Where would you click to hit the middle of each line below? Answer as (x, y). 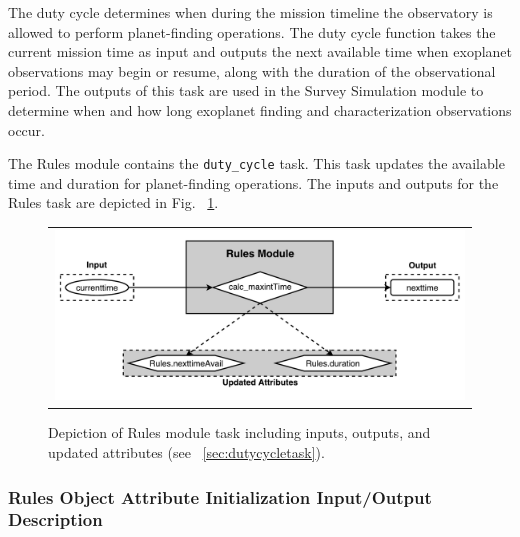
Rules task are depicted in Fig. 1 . (113, 202)
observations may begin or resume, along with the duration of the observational (252, 70)
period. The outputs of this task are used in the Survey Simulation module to (246, 90)
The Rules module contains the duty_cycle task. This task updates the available (256, 163)
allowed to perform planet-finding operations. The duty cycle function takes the (252, 31)
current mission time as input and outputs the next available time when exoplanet (260, 51)
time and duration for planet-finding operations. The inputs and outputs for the (253, 182)
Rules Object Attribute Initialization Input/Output (220, 496)
